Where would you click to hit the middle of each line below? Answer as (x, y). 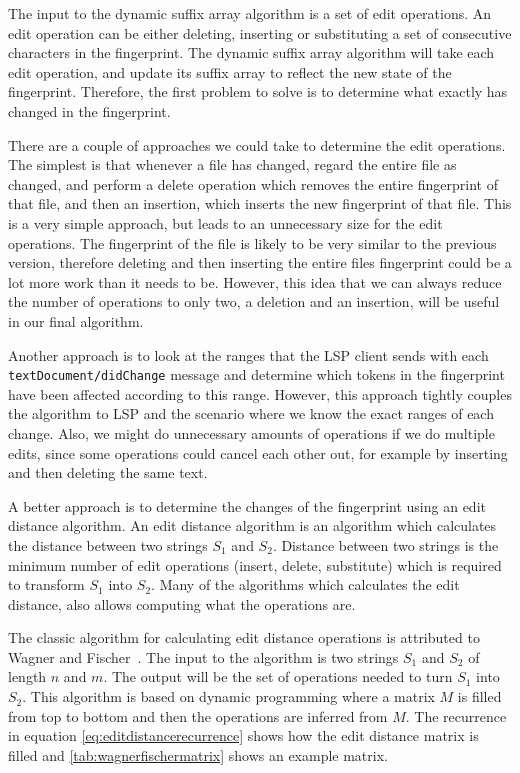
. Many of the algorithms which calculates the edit (305, 584)
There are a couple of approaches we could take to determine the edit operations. (257, 144)
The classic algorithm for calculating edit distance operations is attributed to (244, 637)
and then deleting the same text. (108, 472)
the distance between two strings (108, 544)
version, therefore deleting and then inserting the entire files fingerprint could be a (260, 262)
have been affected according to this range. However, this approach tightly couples (260, 393)
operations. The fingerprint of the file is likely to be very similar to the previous (252, 242)
